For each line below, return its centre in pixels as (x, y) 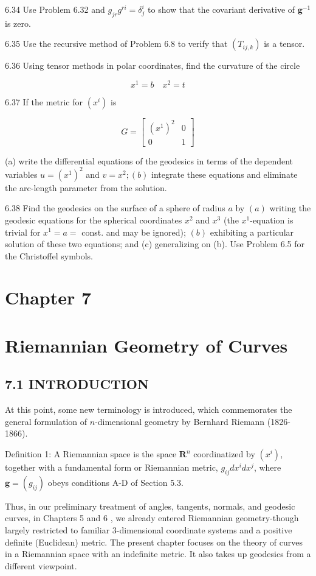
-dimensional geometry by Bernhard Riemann (180, 421)
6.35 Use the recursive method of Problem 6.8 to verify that (116, 44)
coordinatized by (224, 454)
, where (267, 467)
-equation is (272, 220)
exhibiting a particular (252, 232)
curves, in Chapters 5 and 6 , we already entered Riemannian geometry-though (152, 518)
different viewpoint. (41, 565)
